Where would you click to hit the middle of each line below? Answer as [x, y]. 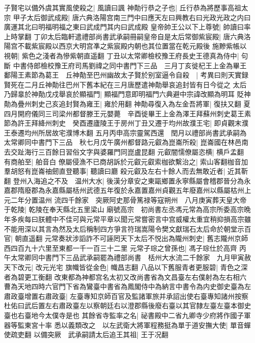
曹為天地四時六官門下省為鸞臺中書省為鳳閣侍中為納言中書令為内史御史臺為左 [127, 286]
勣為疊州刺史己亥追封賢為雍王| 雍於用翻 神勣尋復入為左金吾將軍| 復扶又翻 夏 [127, 103]
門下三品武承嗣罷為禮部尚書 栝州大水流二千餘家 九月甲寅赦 [151, 257]
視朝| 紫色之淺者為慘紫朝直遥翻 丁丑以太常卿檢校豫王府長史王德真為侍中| [122, 55]
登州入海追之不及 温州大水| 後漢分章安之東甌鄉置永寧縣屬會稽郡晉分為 [128, 180]
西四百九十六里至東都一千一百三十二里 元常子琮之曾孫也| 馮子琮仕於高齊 [121, 248]
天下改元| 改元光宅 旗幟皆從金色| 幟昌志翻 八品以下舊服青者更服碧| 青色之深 [126, 267]
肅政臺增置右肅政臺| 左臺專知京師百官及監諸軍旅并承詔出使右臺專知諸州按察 [126, 296]
